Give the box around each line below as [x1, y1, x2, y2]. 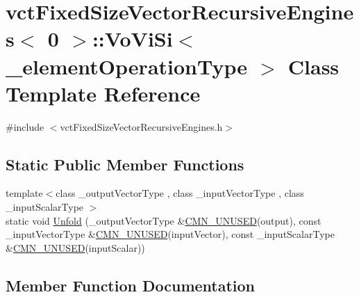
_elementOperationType [6, 51, 248, 80]
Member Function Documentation [6, 274, 256, 296]
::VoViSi [92, 24, 173, 53]
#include [6, 119, 44, 134]
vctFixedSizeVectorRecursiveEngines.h [60, 119, 223, 134]
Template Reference [6, 79, 201, 107]
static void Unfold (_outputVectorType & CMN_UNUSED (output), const [6, 213, 322, 227]
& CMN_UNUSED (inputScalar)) [6, 240, 145, 255]
